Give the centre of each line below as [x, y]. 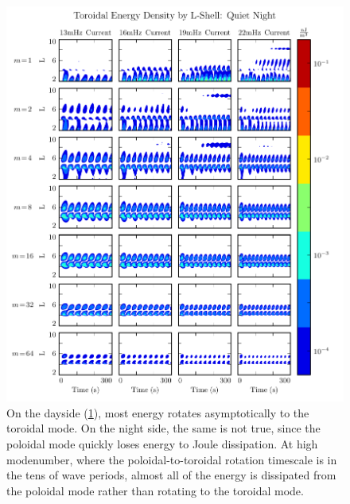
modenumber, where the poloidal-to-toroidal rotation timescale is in [172, 459]
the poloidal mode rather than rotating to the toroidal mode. [155, 490]
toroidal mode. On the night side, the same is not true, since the [163, 428]
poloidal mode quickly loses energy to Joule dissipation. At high [162, 443]
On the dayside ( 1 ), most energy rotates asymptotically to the [158, 412]
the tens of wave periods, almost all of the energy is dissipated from [171, 475]
